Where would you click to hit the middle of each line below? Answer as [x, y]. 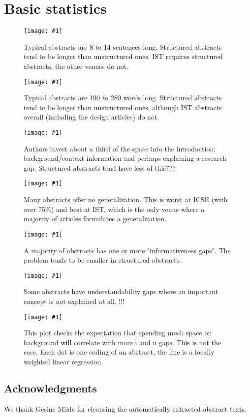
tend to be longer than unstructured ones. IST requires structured [123, 56]
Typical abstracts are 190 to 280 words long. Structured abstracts [123, 98]
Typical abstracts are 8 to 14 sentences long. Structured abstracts [123, 46]
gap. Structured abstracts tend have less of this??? [100, 167]
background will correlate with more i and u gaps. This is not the [122, 342]
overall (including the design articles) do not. [92, 117]
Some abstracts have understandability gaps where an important [121, 291]
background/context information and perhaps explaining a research [125, 158]
